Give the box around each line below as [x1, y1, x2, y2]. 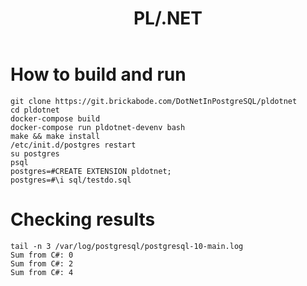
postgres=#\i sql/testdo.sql [10, 175, 132, 185]
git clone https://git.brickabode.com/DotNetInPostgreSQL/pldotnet [10, 96, 298, 106]
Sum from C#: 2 [10, 258, 74, 269]
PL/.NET [133, 7, 203, 30]
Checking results [10, 208, 156, 231]
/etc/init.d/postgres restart [10, 140, 137, 150]
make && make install [10, 131, 101, 141]
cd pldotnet [10, 105, 60, 115]
